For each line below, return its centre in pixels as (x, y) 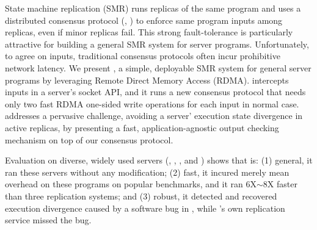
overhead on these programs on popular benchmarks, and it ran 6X (131, 184)
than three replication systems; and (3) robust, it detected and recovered (141, 196)
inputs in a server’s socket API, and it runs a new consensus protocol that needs (155, 92)
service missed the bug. (48, 220)
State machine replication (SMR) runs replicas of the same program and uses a (153, 8)
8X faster (280, 184)
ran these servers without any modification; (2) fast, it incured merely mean (147, 172)
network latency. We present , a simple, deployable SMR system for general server (158, 67)
